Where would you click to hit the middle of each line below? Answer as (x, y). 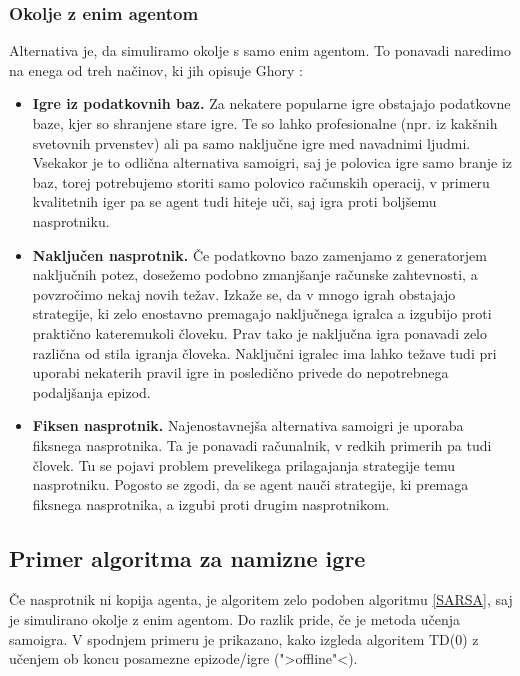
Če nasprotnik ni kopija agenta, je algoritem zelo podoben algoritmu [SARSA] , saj (261, 599)
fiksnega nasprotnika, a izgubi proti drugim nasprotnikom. (211, 503)
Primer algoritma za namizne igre (187, 557)
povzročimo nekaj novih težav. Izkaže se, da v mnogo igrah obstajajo (244, 293)
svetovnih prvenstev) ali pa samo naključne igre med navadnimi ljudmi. (251, 142)
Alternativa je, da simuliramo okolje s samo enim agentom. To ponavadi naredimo (260, 50)
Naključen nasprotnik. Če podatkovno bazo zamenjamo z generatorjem (259, 254)
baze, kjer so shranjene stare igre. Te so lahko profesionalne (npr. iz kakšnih (265, 123)
